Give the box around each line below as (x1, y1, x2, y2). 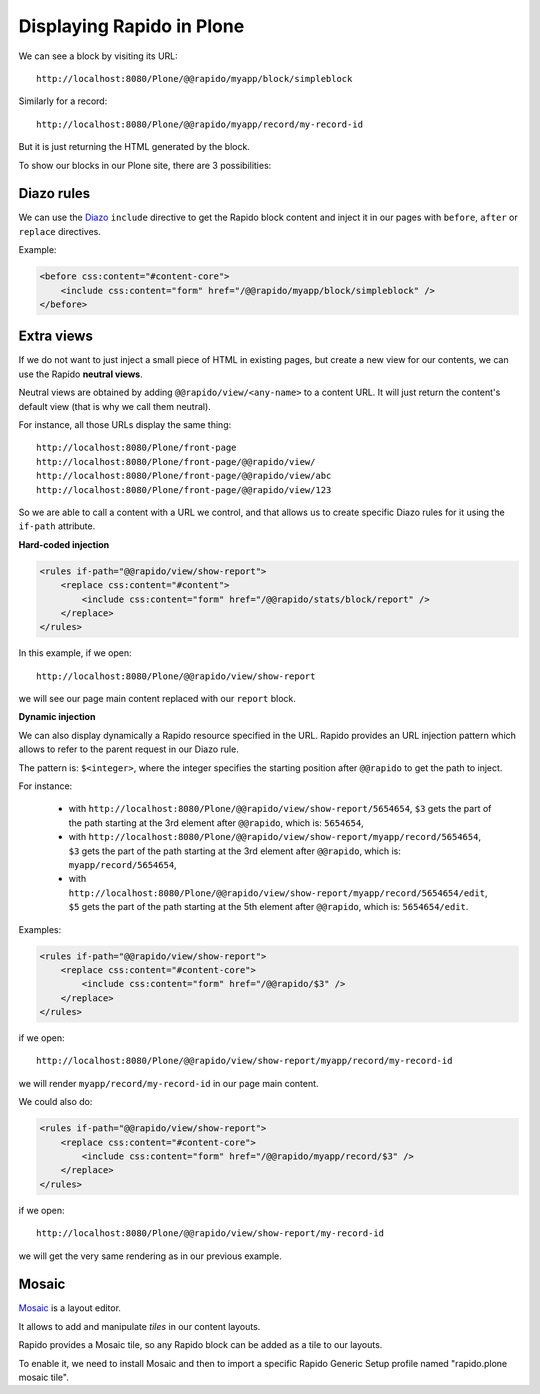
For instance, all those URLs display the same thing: (18, 419, 232, 431)
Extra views (18, 328, 94, 345)
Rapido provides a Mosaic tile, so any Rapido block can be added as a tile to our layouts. (18, 1339, 383, 1351)
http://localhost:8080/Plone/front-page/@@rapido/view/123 (36, 484, 332, 495)
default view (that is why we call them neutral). (18, 400, 212, 412)
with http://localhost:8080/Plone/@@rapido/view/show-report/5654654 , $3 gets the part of (68, 803, 492, 815)
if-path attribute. (18, 520, 96, 532)
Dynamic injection (18, 711, 96, 723)
